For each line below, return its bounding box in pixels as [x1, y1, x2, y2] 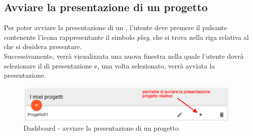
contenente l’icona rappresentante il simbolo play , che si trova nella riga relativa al [4, 32, 249, 42]
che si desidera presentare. [4, 41, 82, 51]
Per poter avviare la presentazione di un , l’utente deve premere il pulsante [4, 22, 227, 33]
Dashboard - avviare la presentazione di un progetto [23, 123, 179, 133]
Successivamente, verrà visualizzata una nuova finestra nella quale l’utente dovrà [4, 51, 244, 61]
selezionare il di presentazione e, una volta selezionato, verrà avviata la [4, 60, 215, 70]
